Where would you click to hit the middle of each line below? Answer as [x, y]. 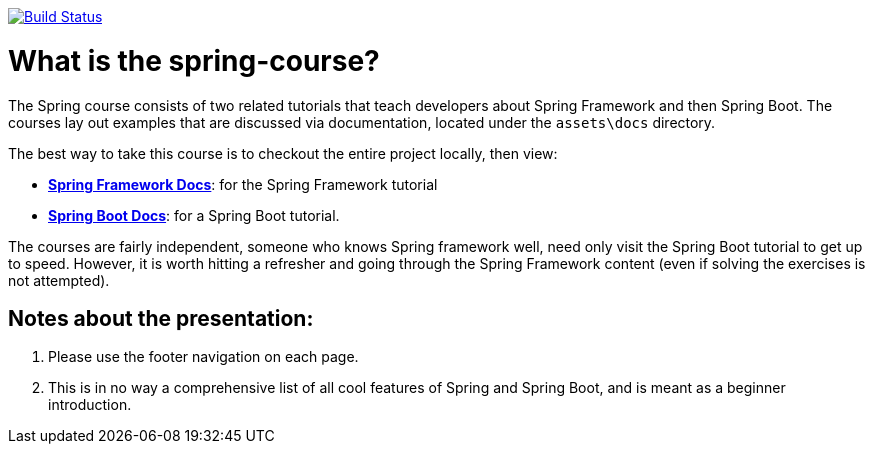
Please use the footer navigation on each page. [203, 357]
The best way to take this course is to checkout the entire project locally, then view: [283, 153]
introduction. [90, 405]
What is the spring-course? [194, 60]
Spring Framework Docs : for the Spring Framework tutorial [243, 184]
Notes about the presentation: [161, 318]
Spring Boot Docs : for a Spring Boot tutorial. [194, 215]
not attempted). [59, 280]
